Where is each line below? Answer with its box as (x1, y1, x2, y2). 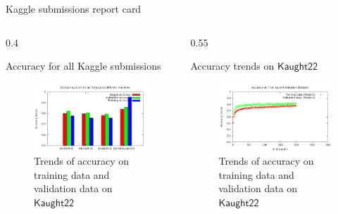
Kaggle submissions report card (6, 1, 142, 15)
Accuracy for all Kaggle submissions (6, 58, 161, 73)
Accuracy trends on (190, 58, 275, 73)
